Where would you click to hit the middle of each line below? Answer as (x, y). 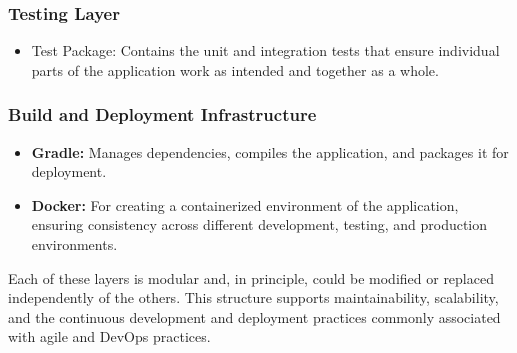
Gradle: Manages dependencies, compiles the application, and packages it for (270, 151)
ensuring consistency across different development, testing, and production (259, 224)
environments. (74, 244)
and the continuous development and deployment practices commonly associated (254, 316)
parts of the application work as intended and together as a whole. (235, 69)
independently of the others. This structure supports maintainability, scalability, (253, 297)
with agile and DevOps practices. (109, 336)
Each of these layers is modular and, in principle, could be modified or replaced (251, 277)
